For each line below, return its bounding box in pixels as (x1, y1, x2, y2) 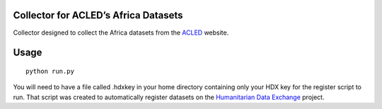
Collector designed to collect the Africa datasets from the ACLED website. (13, 28, 229, 37)
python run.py (25, 67, 74, 75)
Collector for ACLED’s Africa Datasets (13, 9, 183, 21)
